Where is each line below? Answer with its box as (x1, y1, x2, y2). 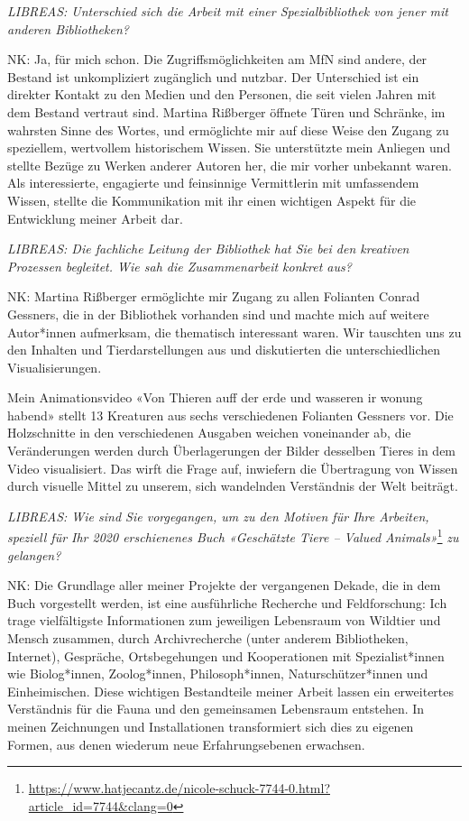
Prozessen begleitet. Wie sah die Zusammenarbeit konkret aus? (7, 256, 352, 275)
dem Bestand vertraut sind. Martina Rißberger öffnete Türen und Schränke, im (7, 102, 446, 121)
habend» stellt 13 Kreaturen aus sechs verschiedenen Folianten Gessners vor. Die (7, 405, 454, 424)
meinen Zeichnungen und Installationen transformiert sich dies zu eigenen (7, 717, 414, 736)
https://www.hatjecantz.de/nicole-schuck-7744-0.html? (28, 779, 330, 798)
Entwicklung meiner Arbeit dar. (7, 208, 183, 227)
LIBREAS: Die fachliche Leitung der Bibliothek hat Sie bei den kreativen (7, 239, 409, 258)
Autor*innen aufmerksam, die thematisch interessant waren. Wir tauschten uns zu (7, 322, 462, 341)
